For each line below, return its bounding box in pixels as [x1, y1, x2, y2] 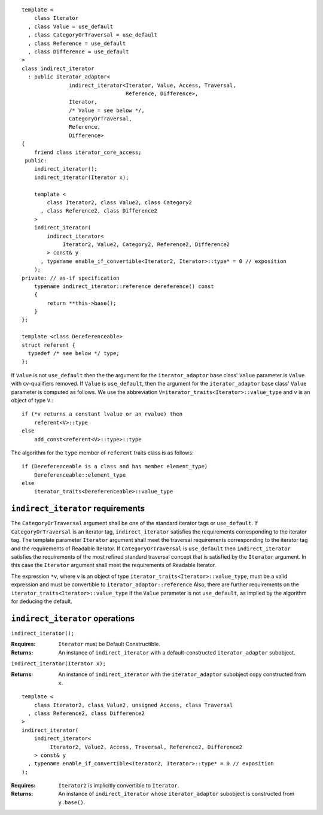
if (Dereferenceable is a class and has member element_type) [22, 463, 208, 470]
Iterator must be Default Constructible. [58, 641, 161, 648]
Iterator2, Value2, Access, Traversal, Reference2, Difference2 [50, 743, 243, 750]
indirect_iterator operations [11, 613, 135, 623]
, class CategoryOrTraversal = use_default [28, 32, 158, 38]
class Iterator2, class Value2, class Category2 [47, 199, 193, 206]
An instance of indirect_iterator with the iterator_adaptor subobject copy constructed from [58, 671, 306, 678]
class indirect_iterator [22, 65, 95, 72]
